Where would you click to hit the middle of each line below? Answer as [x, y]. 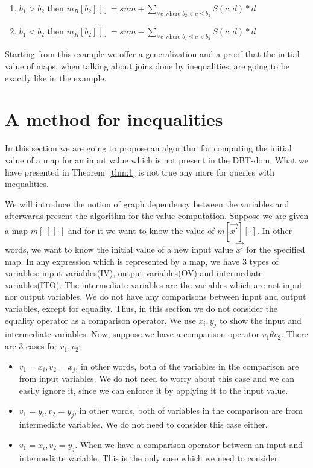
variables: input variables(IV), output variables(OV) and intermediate [134, 273]
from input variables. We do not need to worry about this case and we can [156, 378]
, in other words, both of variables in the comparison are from [188, 410]
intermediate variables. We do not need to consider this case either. [143, 424]
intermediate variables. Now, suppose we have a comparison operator [132, 334]
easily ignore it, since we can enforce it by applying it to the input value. [153, 390]
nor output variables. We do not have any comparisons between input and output [156, 296]
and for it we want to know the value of [141, 230]
